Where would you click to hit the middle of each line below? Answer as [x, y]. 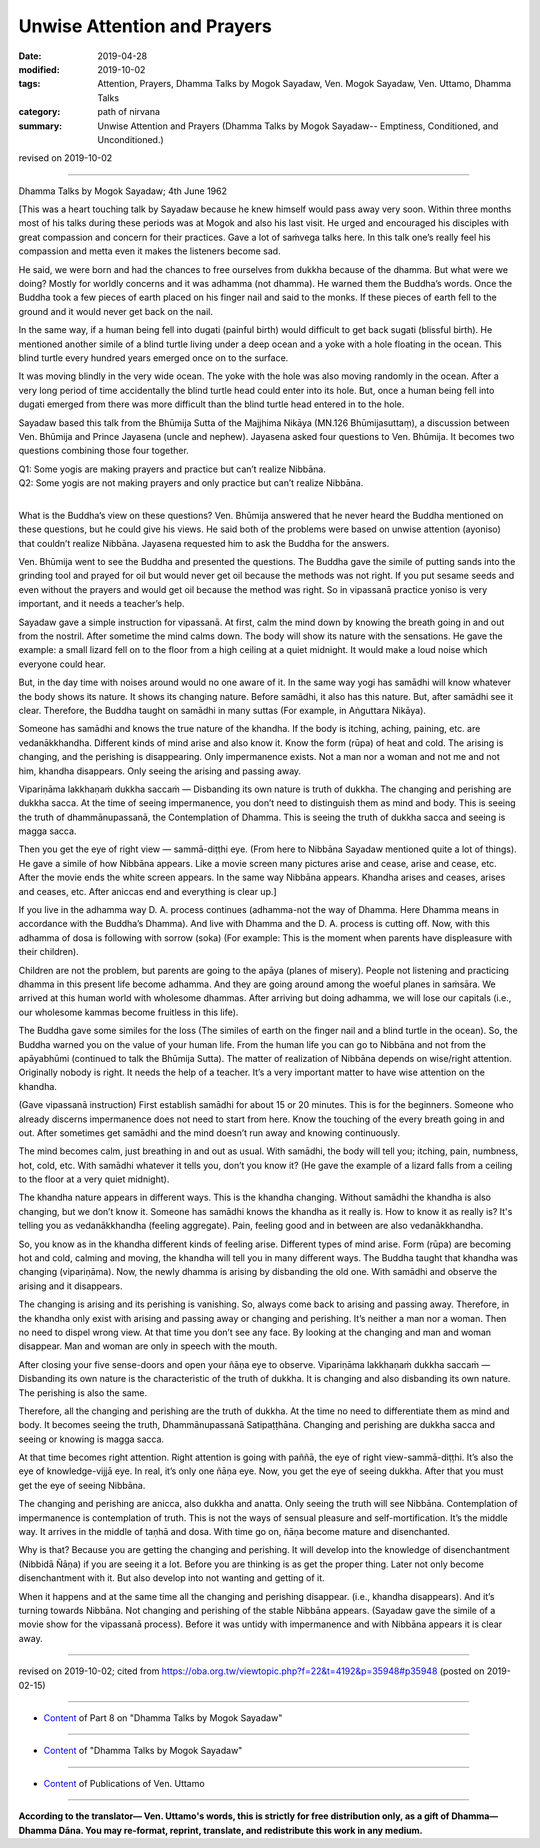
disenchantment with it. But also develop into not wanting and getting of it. [171, 1578]
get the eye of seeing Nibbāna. [82, 1485]
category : [39, 112]
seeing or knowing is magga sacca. [91, 1439]
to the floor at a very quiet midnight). [94, 1179]
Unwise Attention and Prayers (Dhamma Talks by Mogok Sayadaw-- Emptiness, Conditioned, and [298, 126]
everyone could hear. [62, 664]
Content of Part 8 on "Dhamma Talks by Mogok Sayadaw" [163, 1717]
